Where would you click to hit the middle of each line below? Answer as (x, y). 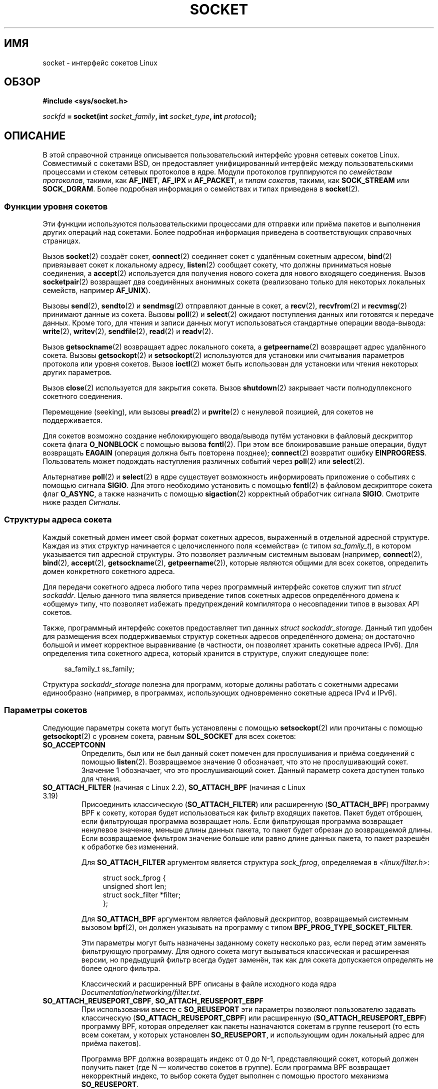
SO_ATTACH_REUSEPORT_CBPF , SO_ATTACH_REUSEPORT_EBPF (153, 1000)
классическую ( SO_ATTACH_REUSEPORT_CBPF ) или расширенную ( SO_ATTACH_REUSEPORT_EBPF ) (254, 1017)
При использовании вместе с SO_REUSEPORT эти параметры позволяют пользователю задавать (248, 1009)
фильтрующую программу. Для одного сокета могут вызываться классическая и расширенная (245, 951)
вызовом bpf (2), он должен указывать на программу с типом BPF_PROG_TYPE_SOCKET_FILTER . (247, 927)
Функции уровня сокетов (56, 206)
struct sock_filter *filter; (141, 894)
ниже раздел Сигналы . (82, 502)
